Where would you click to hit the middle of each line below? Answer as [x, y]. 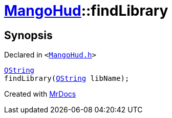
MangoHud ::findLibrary [86, 11]
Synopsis [28, 35]
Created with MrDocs [40, 94]
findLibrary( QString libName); [67, 79]
